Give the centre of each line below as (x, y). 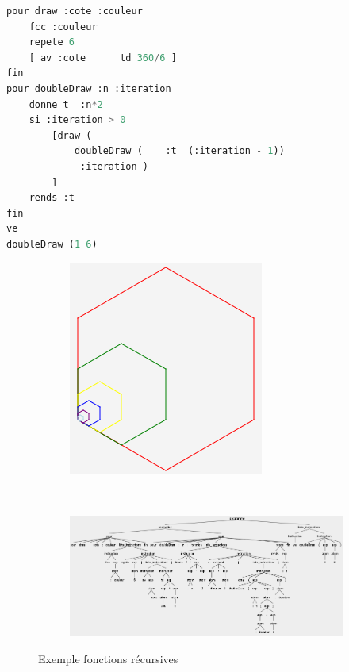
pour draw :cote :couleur (75, 11)
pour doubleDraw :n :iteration (89, 88)
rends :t (52, 198)
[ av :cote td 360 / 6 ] (103, 58)
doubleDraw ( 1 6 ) (52, 244)
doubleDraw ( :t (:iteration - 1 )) (179, 151)
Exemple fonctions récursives (108, 658)
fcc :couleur (63, 27)
